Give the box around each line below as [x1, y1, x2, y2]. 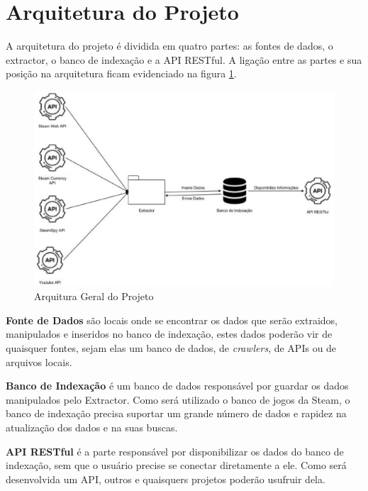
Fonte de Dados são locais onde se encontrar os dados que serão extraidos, [6, 312, 338, 327]
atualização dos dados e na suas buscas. [6, 420, 178, 435]
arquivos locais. [6, 354, 72, 369]
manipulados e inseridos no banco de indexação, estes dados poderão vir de [6, 326, 333, 341]
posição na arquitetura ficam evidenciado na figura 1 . [6, 66, 237, 81]
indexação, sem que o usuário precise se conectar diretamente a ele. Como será [6, 458, 347, 473]
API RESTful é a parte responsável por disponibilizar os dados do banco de [6, 443, 344, 458]
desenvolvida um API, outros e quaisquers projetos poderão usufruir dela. [6, 471, 325, 486]
